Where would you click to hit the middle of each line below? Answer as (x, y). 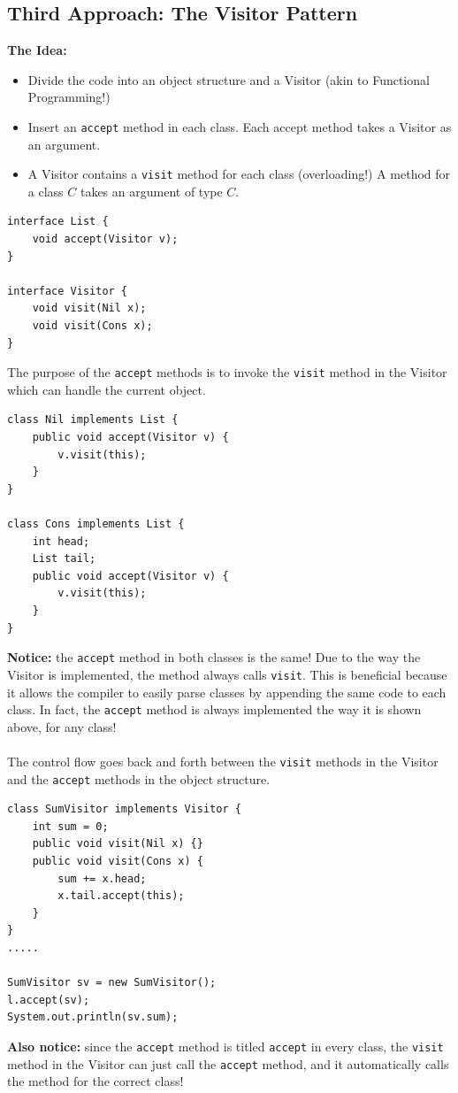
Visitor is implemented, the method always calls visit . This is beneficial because (227, 674)
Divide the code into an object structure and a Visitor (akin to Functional (229, 79)
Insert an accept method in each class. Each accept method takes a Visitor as (240, 126)
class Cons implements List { (96, 524)
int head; (61, 541)
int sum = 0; (70, 826)
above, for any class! (62, 726)
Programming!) (69, 97)
